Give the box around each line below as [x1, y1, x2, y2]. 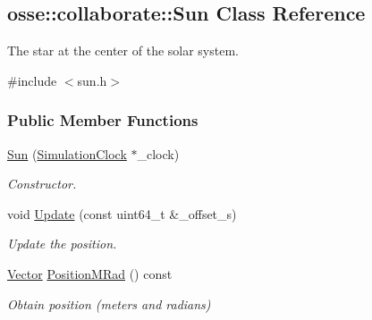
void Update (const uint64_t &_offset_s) [7, 204, 237, 223]
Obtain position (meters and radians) [7, 294, 211, 313]
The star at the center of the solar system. [7, 41, 239, 60]
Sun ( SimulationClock [7, 144, 127, 163]
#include [7, 71, 57, 89]
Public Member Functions [7, 109, 199, 131]
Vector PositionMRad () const [7, 264, 173, 282]
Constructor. [7, 174, 77, 193]
